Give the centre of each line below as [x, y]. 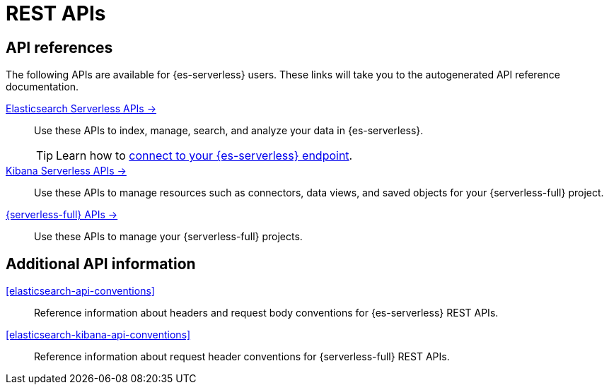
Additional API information [101, 264]
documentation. [42, 87]
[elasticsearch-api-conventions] [80, 291]
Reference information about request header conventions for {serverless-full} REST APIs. [242, 357]
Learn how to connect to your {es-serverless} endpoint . [204, 156]
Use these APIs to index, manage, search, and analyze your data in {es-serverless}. [229, 131]
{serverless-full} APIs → [62, 215]
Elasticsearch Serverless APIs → [81, 109]
